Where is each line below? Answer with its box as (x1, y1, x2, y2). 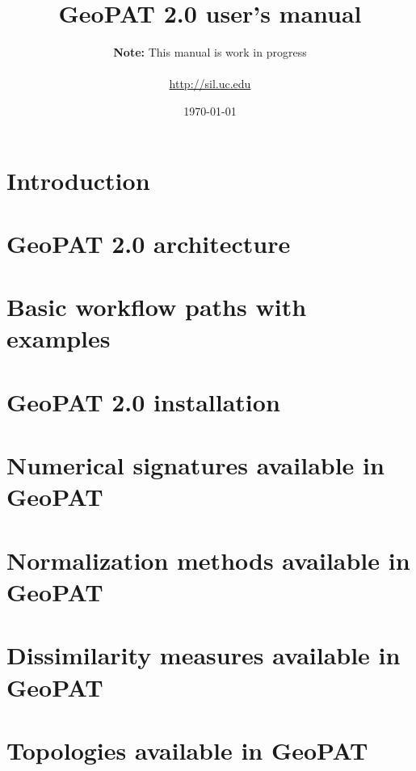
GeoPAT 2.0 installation (6, 385, 280, 418)
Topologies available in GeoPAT (6, 733, 368, 766)
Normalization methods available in (6, 543, 410, 576)
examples (6, 322, 111, 355)
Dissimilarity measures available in (6, 638, 401, 672)
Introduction (6, 163, 150, 196)
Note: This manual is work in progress (113, 44, 307, 61)
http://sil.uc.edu (169, 75, 251, 92)
